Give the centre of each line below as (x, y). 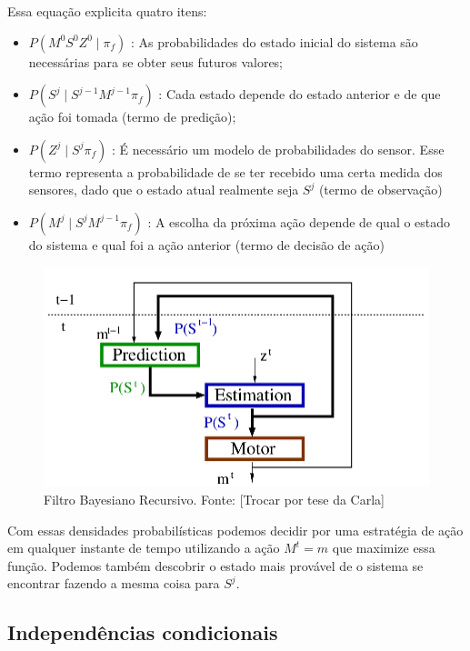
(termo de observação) (380, 190)
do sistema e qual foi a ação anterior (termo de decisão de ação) (206, 244)
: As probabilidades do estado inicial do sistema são (274, 41)
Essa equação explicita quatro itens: (107, 11)
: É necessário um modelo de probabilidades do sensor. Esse (278, 149)
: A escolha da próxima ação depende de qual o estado (299, 221)
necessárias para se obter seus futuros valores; (156, 61)
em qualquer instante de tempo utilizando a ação (144, 548)
